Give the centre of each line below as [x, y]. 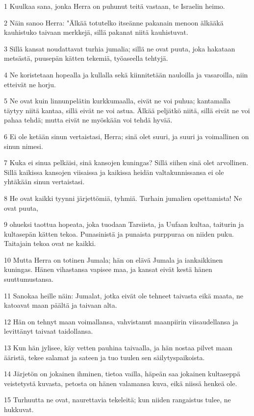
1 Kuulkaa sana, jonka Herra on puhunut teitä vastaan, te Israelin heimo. [114, 6]
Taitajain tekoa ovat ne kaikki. [50, 243]
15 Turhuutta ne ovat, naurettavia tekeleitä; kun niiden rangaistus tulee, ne [117, 400]
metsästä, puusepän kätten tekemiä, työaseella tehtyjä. [86, 58]
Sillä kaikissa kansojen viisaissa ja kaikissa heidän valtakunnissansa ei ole [114, 172]
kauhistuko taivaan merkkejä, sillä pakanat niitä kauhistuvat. [96, 32]
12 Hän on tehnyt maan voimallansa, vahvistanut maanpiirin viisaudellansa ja [121, 321]
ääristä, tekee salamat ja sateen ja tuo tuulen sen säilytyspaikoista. [104, 357]
